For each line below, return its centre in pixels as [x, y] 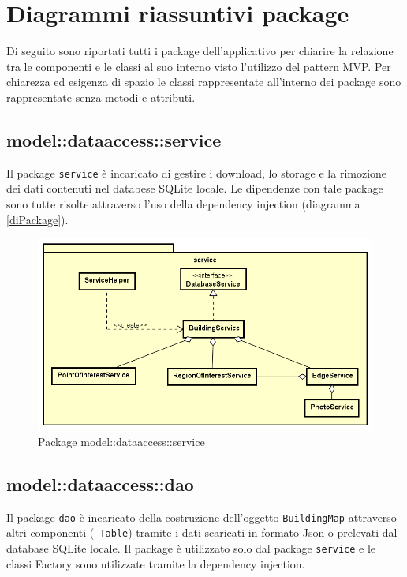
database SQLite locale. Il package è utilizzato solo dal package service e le [191, 547]
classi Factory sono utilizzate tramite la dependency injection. [156, 563]
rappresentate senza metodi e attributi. [101, 97]
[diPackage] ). [37, 219]
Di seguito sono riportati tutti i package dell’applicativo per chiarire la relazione [200, 51]
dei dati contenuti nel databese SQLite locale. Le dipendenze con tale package [195, 188]
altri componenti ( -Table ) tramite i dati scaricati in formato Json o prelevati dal [202, 532]
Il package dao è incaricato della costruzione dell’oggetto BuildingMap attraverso [202, 517]
